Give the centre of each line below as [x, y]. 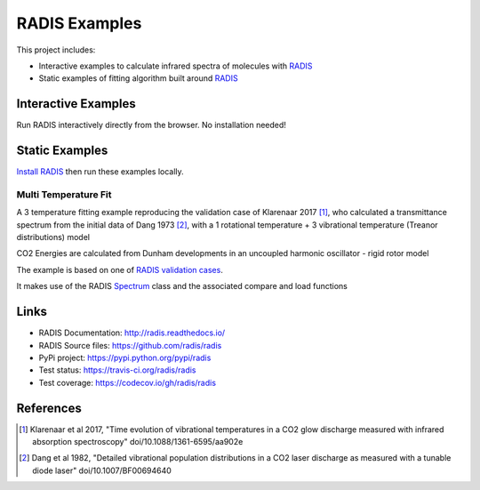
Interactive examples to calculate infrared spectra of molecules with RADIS [176, 66]
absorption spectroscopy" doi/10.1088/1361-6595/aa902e [138, 442]
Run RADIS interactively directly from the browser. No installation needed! [151, 125]
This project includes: [56, 50]
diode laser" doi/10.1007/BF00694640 [102, 470]
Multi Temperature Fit [64, 194]
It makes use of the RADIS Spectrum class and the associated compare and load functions [182, 286]
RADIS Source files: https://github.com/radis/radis [130, 345]
